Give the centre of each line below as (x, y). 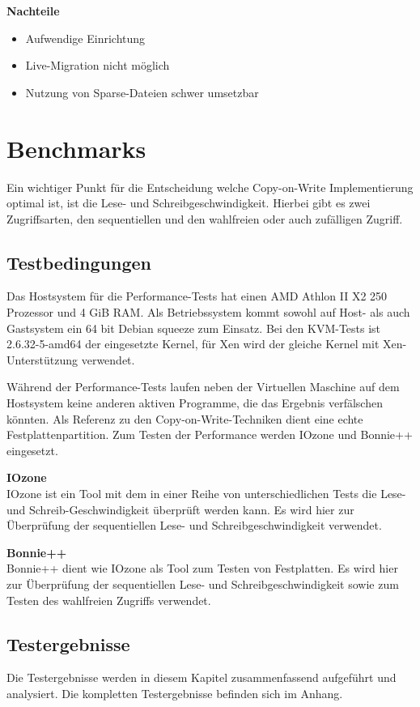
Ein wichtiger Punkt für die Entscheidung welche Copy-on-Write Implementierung (210, 187)
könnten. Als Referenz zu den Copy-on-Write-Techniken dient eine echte (185, 418)
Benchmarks (76, 148)
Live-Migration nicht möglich (98, 65)
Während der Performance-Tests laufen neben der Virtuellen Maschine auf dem (203, 387)
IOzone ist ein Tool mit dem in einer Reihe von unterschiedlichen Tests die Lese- (206, 494)
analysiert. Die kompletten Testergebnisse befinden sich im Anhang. (175, 693)
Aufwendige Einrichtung (85, 38)
